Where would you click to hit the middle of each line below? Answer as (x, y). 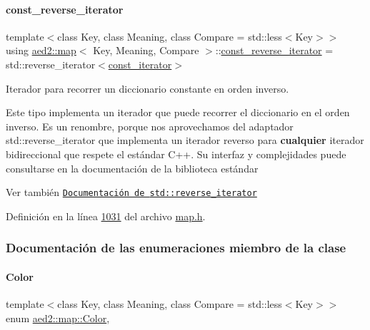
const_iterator (140, 64)
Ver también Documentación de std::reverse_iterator (131, 192)
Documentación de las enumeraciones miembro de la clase (176, 248)
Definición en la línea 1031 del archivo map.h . (106, 216)
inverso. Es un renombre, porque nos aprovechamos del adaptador (150, 126)
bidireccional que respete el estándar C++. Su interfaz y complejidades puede (176, 154)
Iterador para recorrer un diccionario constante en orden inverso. (147, 88)
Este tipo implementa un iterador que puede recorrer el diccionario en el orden (178, 112)
